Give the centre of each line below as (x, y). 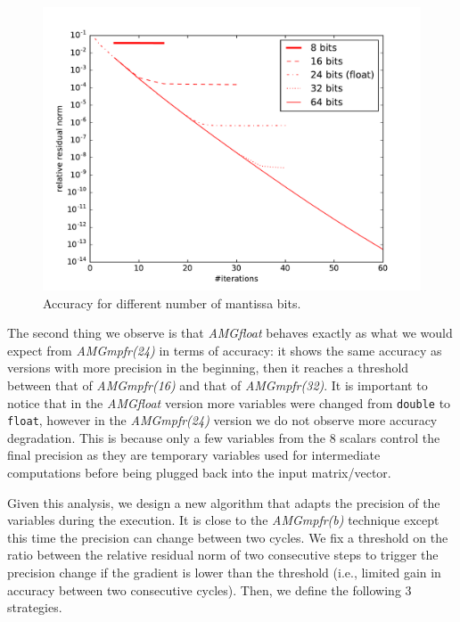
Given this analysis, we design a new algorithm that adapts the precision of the (224, 502)
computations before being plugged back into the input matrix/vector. (199, 473)
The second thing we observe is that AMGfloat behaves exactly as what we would (230, 333)
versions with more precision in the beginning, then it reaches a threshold (208, 368)
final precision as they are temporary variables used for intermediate (194, 455)
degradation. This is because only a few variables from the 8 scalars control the (224, 437)
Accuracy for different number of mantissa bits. (172, 303)
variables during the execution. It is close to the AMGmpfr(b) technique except (223, 520)
